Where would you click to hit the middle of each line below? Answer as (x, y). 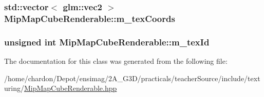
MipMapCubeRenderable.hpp (70, 88)
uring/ (14, 88)
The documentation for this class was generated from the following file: (116, 60)
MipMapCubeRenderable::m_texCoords (90, 18)
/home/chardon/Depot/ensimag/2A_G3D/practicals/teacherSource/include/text (132, 78)
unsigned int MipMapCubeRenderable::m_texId (107, 42)
